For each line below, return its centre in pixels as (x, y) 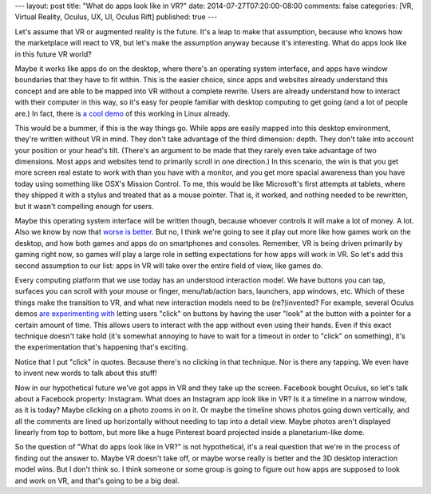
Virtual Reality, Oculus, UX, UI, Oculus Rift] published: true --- (116, 17)
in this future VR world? (53, 54)
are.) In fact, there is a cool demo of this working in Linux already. (123, 113)
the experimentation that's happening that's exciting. (101, 347)
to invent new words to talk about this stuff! (86, 373)
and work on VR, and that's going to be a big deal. (97, 480)
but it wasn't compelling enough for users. (85, 206)
